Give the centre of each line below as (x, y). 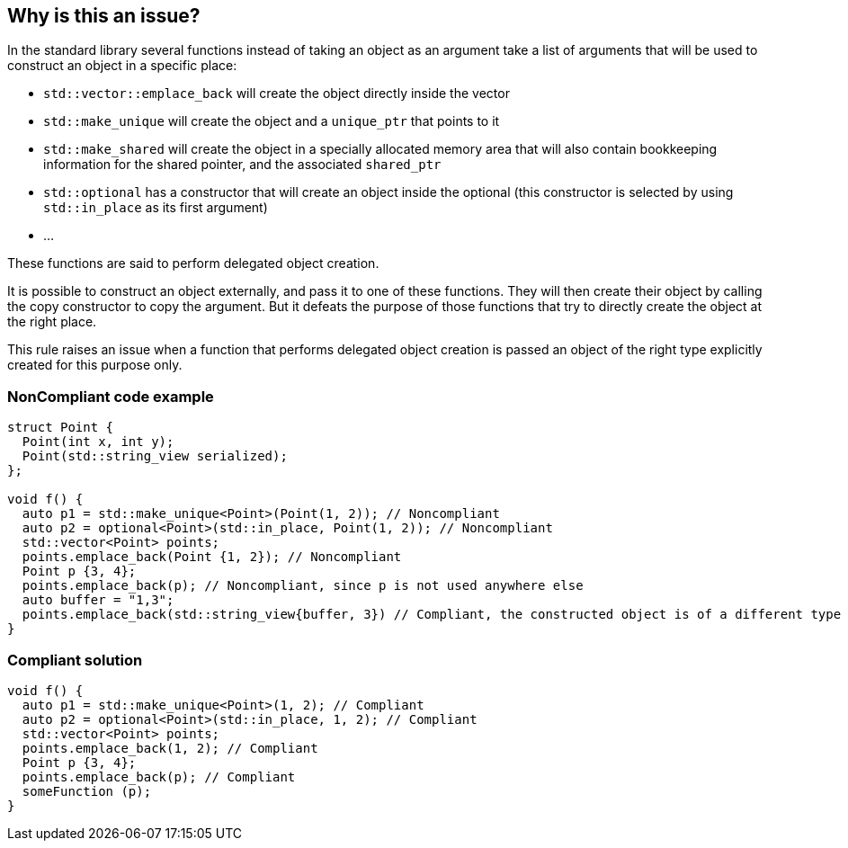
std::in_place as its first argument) (156, 208)
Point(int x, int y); (98, 442)
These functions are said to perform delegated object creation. (193, 263)
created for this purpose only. (95, 365)
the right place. (52, 322)
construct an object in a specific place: (122, 66)
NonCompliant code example (111, 396)
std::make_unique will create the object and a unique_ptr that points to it (272, 121)
